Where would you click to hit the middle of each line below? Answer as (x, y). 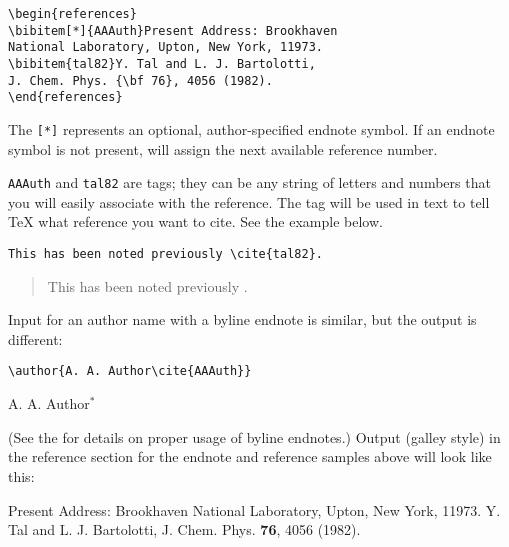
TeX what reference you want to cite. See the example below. (195, 221)
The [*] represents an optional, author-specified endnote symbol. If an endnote (251, 128)
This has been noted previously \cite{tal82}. (165, 254)
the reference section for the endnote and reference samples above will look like (250, 456)
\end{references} (65, 97)
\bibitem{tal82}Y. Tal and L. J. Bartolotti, (162, 63)
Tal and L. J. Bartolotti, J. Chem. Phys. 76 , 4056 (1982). (184, 529)
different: (35, 338)
